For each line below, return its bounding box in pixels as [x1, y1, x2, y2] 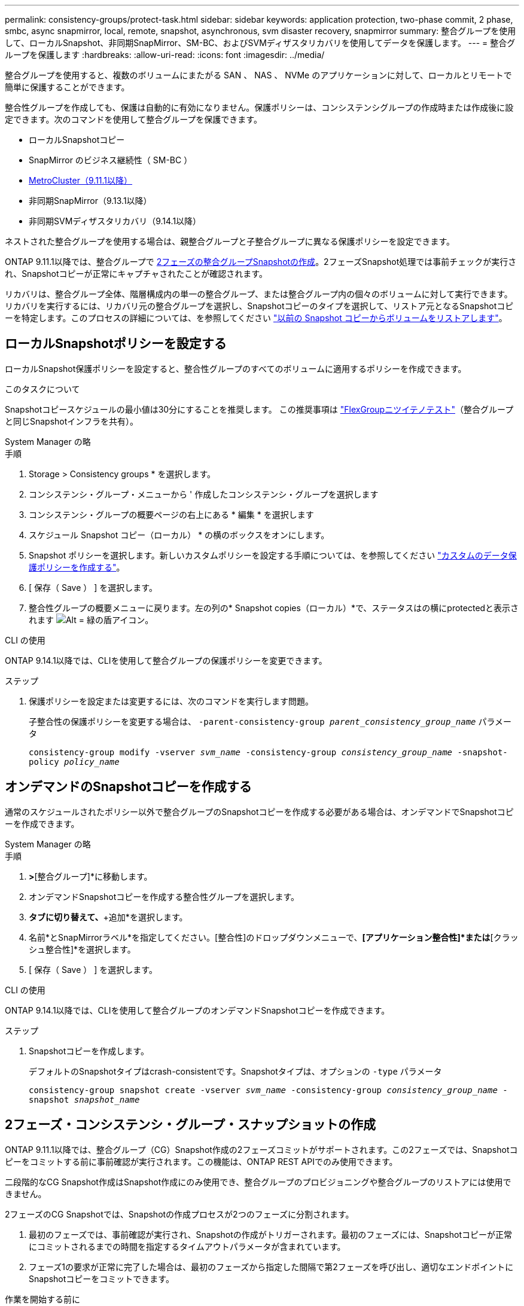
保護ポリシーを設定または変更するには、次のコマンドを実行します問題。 [29, 695, 313, 706]
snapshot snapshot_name [29, 1094, 140, 1104]
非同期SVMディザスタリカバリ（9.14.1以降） [29, 216, 202, 226]
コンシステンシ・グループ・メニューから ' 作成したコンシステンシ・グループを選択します [29, 489, 379, 499]
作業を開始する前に [5, 1293, 80, 1304]
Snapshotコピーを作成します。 [29, 1045, 149, 1056]
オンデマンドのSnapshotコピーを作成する [5, 779, 252, 795]
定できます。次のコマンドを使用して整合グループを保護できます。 [5, 114, 262, 124]
